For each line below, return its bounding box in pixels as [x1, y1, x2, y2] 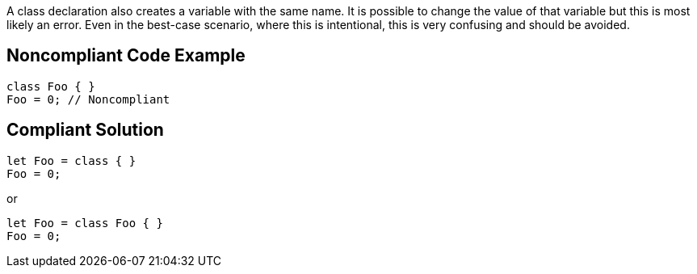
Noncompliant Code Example [6, 45, 246, 66]
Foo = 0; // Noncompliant [6, 92, 170, 106]
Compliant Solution [6, 120, 164, 141]
